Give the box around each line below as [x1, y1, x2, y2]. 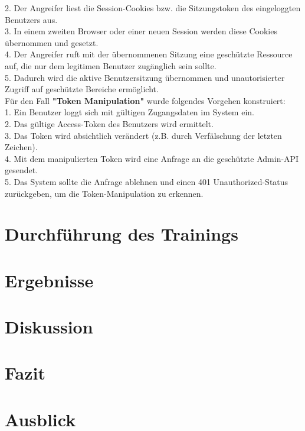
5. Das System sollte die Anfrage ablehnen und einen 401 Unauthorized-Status [5, 175, 288, 187]
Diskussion [5, 315, 93, 339]
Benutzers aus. [5, 13, 58, 25]
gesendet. [5, 164, 38, 176]
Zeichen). [5, 141, 38, 153]
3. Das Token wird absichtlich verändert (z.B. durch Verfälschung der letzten [5, 129, 282, 141]
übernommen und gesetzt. [5, 36, 99, 48]
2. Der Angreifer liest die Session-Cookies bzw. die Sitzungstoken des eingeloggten [5, 2, 301, 14]
